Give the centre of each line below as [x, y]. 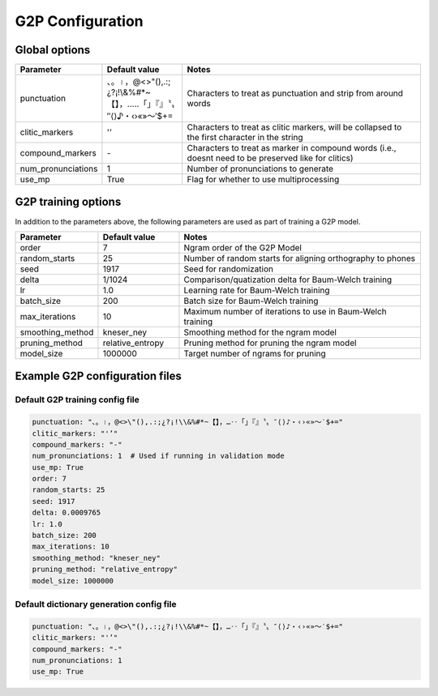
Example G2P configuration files [99, 376]
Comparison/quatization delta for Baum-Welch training [288, 280]
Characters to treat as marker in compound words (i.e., [292, 148]
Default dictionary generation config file [96, 604]
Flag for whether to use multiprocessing [263, 180]
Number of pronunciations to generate [260, 169]
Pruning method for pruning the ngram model [270, 343]
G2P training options [68, 202]
